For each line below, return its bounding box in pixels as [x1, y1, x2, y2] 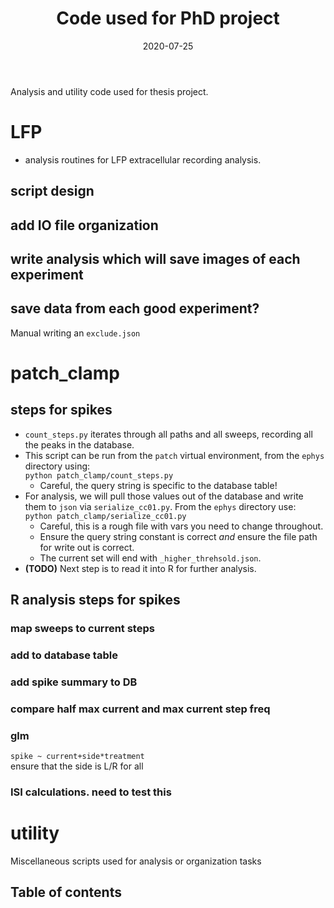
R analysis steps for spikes [10, 592, 181, 609]
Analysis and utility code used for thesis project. [10, 85, 209, 97]
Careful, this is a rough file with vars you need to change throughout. [39, 520, 324, 532]
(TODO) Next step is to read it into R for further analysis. [24, 562, 257, 574]
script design [10, 183, 95, 200]
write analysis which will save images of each [10, 251, 301, 268]
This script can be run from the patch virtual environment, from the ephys [24, 449, 325, 461]
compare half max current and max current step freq [10, 702, 271, 716]
